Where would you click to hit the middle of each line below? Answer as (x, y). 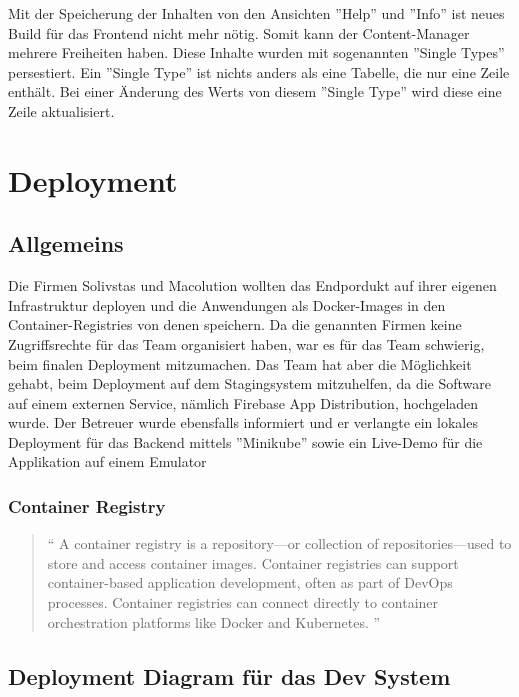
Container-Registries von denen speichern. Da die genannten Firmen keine (235, 324)
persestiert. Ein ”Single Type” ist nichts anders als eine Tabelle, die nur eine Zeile (259, 71)
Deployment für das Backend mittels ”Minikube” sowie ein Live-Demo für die (245, 441)
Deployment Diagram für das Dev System (229, 675)
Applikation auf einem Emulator (107, 461)
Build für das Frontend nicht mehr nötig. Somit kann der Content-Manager (239, 32)
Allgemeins (66, 243)
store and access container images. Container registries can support (253, 562)
